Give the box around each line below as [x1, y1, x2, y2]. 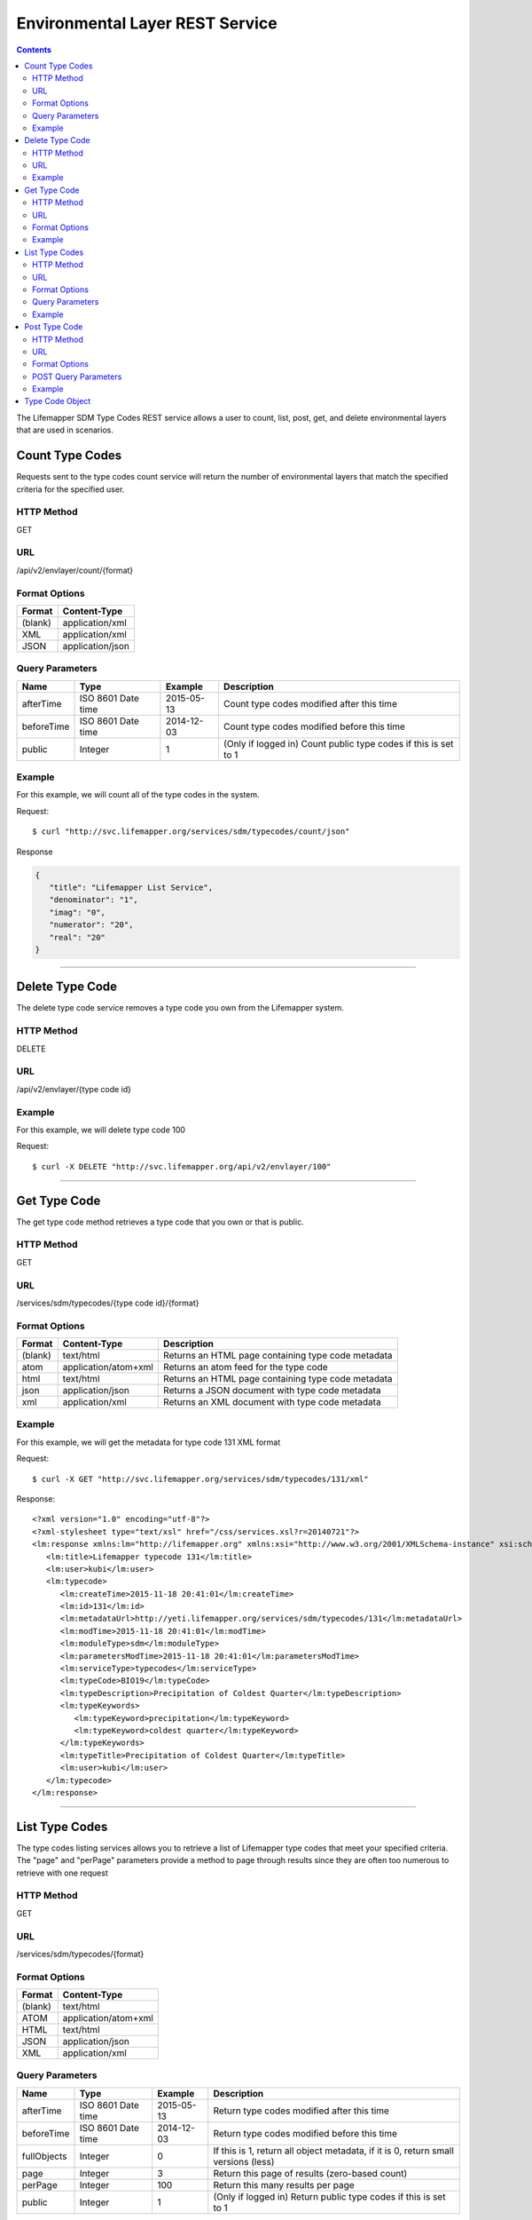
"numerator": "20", [49, 920, 134, 930]
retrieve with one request [16, 1867, 108, 1878]
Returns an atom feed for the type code [162, 1361, 328, 1374]
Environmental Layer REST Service [16, 13, 278, 33]
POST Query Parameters [32, 371, 122, 382]
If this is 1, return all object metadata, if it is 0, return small [213, 2145, 454, 2157]
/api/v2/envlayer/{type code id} [16, 1083, 132, 1094]
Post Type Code [24, 321, 83, 332]
